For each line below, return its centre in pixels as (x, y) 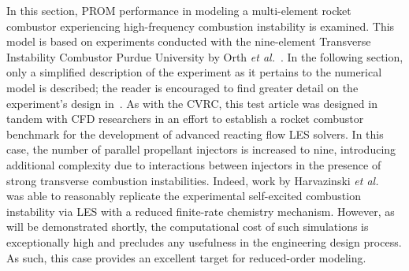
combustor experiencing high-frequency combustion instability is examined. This (201, 26)
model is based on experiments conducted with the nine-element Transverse (189, 41)
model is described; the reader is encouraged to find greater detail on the (182, 87)
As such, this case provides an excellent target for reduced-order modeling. (186, 257)
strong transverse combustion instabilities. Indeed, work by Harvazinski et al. (193, 180)
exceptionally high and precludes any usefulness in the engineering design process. (204, 241)
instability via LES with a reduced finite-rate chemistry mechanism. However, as (201, 211)
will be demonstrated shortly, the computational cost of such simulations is (188, 226)
